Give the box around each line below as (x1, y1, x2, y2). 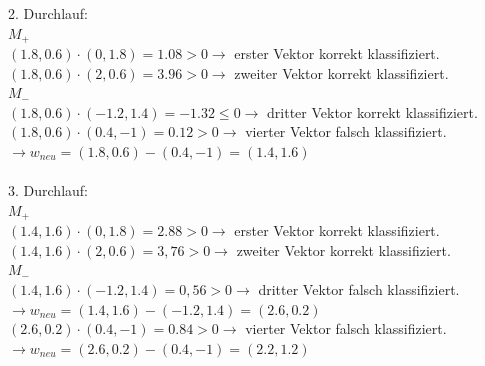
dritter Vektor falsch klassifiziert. (258, 279, 460, 300)
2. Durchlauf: (8, 3, 88, 23)
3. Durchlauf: (8, 180, 88, 201)
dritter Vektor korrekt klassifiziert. (267, 101, 478, 122)
